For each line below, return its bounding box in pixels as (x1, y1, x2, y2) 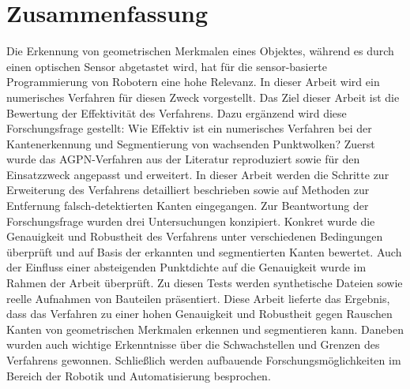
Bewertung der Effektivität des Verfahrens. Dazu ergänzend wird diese (6, 104, 347, 121)
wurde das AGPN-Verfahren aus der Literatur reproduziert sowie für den (6, 151, 360, 167)
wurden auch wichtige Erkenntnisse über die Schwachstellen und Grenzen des (6, 336, 380, 353)
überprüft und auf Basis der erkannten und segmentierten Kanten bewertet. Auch (6, 243, 402, 260)
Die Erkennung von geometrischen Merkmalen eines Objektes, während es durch (6, 43, 394, 59)
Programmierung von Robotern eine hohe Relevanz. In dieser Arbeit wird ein (6, 73, 380, 90)
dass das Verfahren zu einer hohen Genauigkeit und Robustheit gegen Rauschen (6, 305, 393, 322)
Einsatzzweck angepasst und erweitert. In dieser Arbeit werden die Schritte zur (6, 166, 389, 182)
